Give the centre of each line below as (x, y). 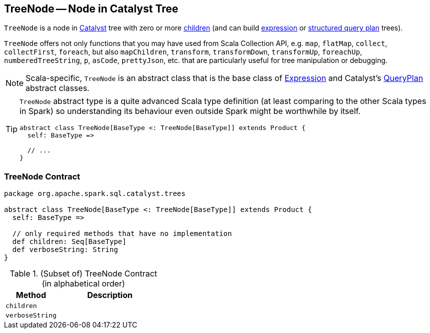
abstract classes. (58, 88)
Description (110, 295)
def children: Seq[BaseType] (69, 242)
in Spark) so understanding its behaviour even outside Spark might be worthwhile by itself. (190, 111)
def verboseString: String (65, 250)
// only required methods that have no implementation (122, 234)
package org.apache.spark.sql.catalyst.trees (95, 194)
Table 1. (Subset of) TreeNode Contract (83, 274)
